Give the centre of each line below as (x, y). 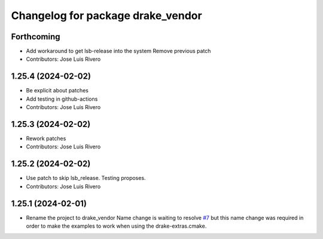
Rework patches (46, 139)
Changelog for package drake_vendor (107, 15)
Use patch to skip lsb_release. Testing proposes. (86, 178)
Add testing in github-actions (62, 99)
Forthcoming (36, 37)
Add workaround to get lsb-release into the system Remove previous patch (118, 51)
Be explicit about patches (57, 91)
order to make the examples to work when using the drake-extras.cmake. (116, 226)
